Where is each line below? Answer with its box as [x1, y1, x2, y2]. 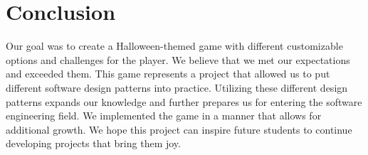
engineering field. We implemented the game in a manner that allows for [6, 108, 322, 123]
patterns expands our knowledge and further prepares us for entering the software [6, 94, 362, 109]
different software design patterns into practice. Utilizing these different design [6, 80, 348, 95]
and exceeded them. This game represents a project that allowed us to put [6, 66, 330, 81]
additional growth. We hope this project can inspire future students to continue [6, 122, 352, 137]
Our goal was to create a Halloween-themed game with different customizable [6, 38, 343, 53]
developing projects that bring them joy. [6, 136, 181, 151]
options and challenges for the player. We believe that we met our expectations [6, 52, 350, 67]
